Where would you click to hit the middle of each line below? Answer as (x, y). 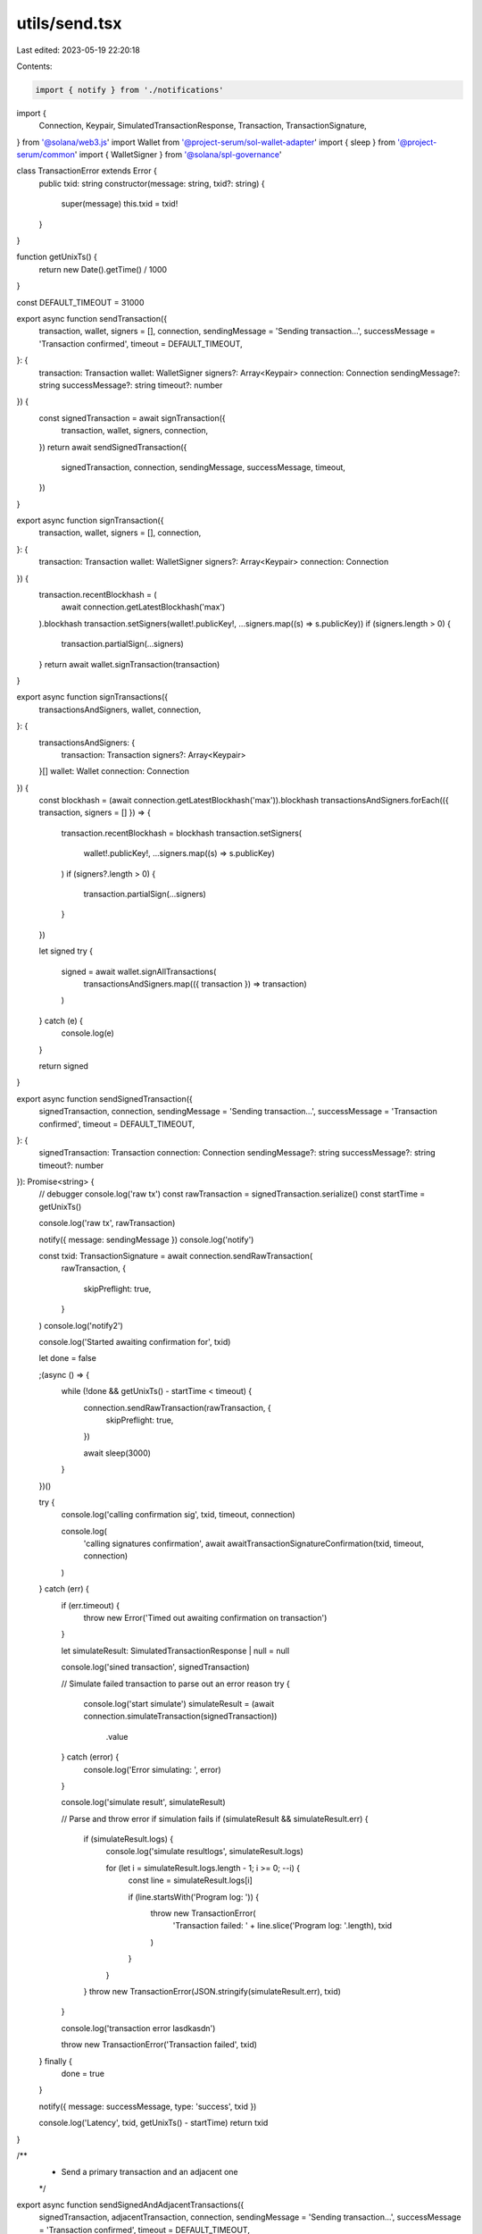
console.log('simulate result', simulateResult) (143, 1802)
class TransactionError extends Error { (87, 171)
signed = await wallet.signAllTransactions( (139, 971)
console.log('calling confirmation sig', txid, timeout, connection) (178, 1515)
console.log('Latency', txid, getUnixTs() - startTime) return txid (154, 2123)
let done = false (68, 1358)
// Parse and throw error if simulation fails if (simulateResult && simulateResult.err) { (215, 1818)
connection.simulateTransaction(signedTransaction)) (180, 1717)
